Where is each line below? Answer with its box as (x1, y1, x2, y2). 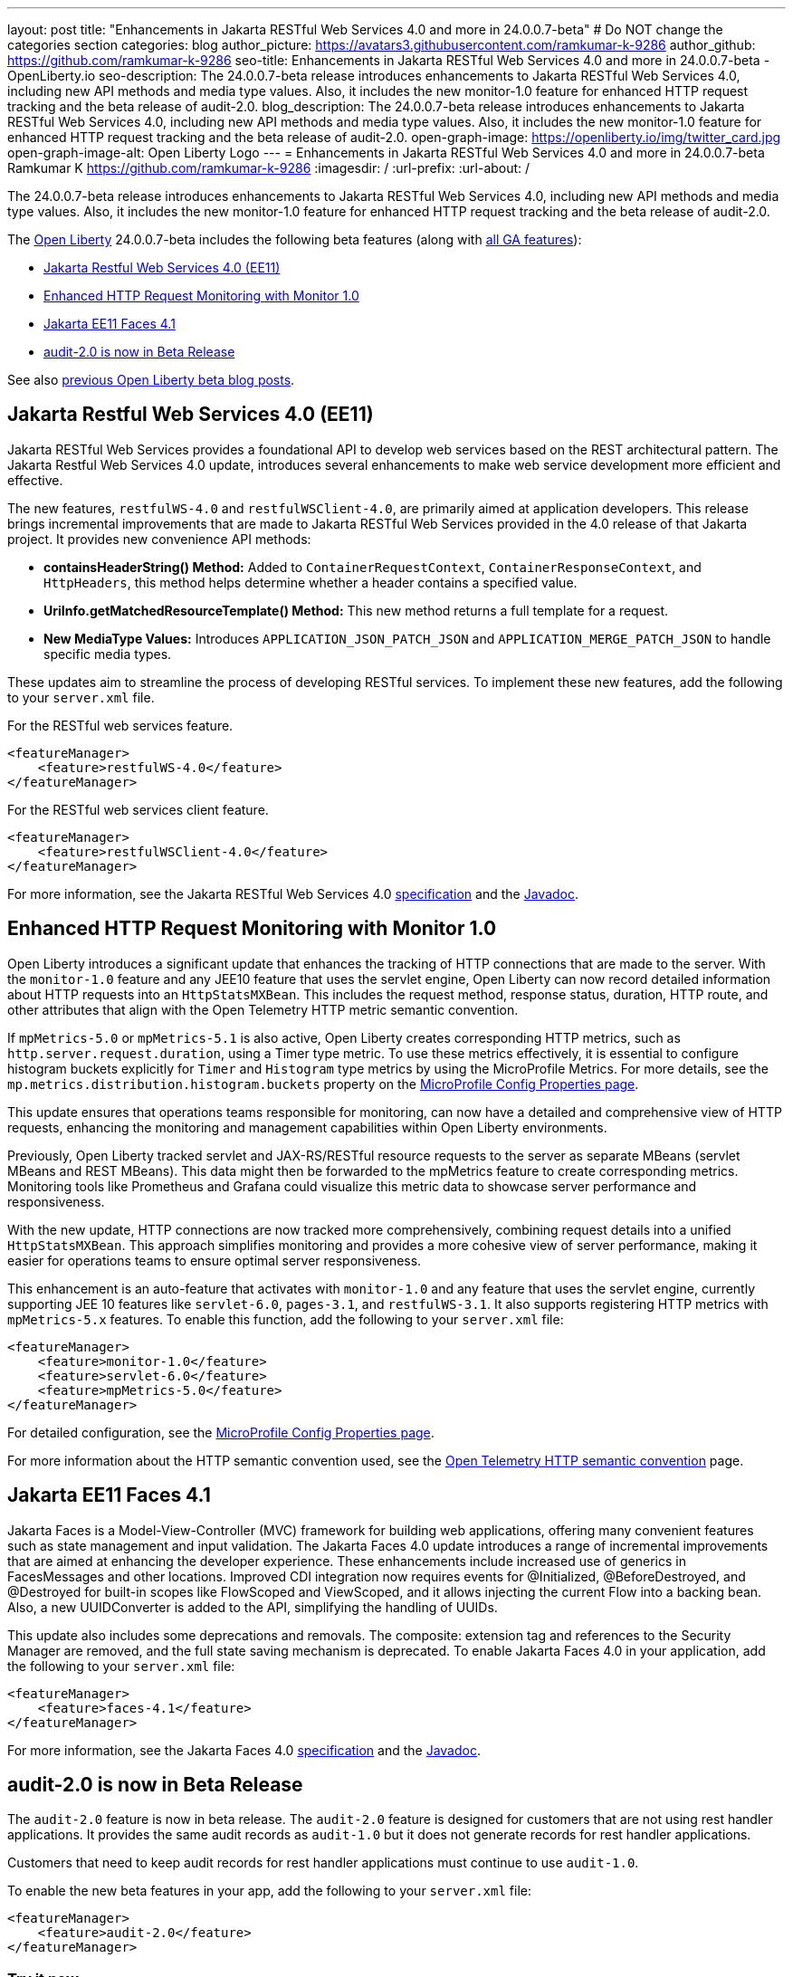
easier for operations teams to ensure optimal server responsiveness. (7, 1252, 422, 1268)
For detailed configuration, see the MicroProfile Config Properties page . (7, 1424, 435, 1440)
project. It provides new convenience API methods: (7, 530, 311, 547)
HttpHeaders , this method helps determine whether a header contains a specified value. (43, 574, 578, 590)
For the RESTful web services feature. (7, 717, 234, 733)
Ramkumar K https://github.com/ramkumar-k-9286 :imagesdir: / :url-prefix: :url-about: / (7, 160, 530, 176)
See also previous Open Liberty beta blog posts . (7, 372, 295, 387)
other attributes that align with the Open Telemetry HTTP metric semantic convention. (7, 1001, 519, 1017)
